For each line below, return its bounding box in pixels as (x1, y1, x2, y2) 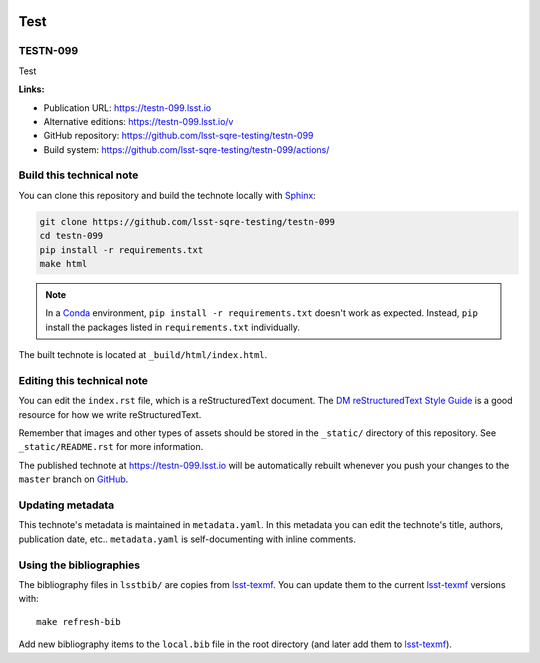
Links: (18, 83, 45, 95)
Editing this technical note (18, 373, 149, 387)
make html (39, 258, 88, 270)
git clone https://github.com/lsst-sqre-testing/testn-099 (39, 216, 335, 227)
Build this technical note (18, 168, 139, 182)
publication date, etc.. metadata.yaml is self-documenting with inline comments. (18, 533, 357, 545)
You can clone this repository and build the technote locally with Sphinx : (18, 189, 317, 201)
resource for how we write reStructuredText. (18, 408, 202, 420)
